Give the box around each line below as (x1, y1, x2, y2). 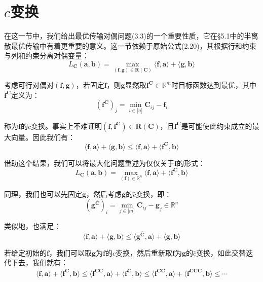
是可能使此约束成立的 (181, 120, 252, 131)
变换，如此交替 (196, 247, 246, 258)
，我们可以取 (49, 247, 92, 258)
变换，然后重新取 (115, 247, 172, 258)
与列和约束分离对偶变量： (4, 50, 89, 61)
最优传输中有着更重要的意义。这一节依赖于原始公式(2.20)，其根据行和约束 (11, 40, 256, 51)
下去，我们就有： (11, 257, 68, 268)
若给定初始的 (4, 247, 47, 258)
